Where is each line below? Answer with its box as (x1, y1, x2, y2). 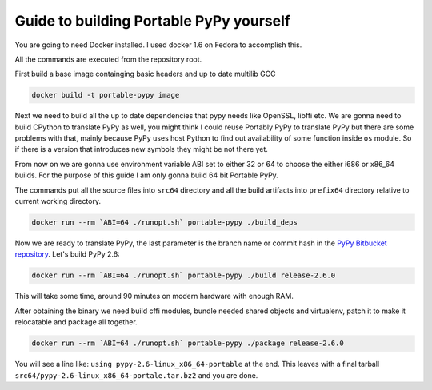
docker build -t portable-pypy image (31, 90, 180, 100)
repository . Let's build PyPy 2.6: (14, 249, 120, 259)
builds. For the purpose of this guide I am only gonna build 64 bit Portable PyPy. (14, 170, 279, 180)
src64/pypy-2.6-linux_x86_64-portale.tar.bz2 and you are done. (14, 370, 258, 380)
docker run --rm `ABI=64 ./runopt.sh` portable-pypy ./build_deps (31, 218, 298, 227)
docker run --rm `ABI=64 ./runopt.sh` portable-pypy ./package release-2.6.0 (31, 339, 344, 348)
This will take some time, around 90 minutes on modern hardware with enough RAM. (14, 292, 294, 301)
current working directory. (14, 197, 102, 206)
